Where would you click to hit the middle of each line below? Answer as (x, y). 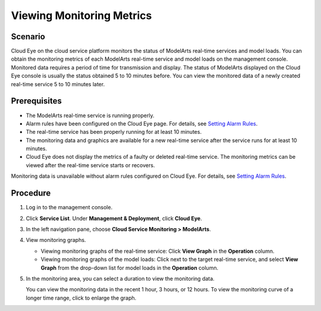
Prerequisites (36, 101)
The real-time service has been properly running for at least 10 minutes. (114, 132)
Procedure (31, 193)
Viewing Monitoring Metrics (81, 15)
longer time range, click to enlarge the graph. (81, 298)
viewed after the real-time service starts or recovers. (90, 165)
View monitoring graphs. (56, 240)
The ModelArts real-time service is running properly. (90, 115)
